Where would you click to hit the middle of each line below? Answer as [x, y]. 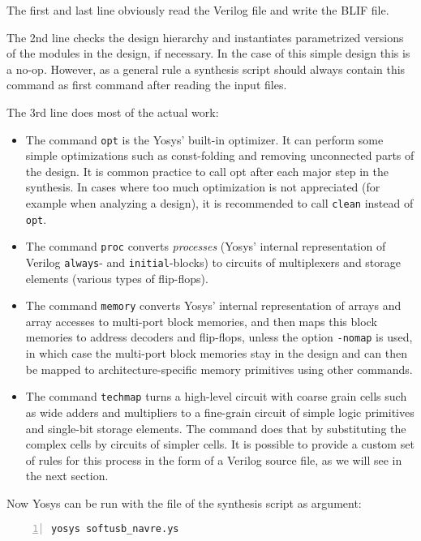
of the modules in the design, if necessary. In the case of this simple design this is [208, 53]
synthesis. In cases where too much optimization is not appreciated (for [203, 187]
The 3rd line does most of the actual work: [113, 112]
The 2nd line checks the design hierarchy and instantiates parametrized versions [205, 37]
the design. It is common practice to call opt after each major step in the [207, 171]
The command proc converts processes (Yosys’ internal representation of [206, 246]
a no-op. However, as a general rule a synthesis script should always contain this [206, 69]
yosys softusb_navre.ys [115, 528]
